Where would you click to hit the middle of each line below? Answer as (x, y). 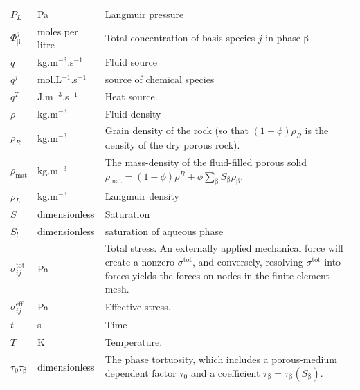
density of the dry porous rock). (172, 145)
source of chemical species (160, 78)
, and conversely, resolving (248, 262)
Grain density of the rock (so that (177, 130)
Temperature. (134, 342)
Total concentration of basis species (180, 38)
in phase (283, 38)
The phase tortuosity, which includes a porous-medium (221, 359)
